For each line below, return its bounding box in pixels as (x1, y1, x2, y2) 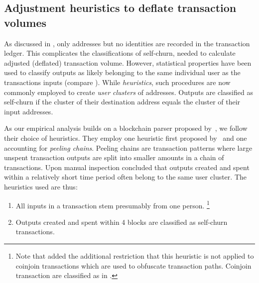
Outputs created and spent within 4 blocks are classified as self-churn (15, 216, 228, 227)
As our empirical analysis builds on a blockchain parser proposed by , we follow (4, 123, 248, 133)
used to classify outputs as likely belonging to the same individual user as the (4, 67, 241, 78)
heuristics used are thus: (4, 181, 78, 191)
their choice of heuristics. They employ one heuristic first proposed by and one (4, 132, 247, 143)
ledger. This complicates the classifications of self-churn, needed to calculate (4, 48, 236, 58)
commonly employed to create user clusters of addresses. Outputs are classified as (4, 87, 253, 97)
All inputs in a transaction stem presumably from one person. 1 (15, 198, 210, 210)
